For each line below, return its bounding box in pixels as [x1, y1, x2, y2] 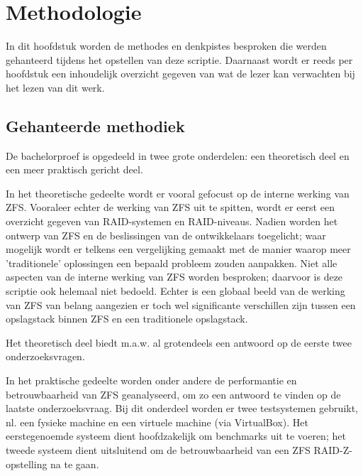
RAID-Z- [313, 442, 352, 457]
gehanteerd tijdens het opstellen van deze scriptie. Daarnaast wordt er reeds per [6, 52, 353, 67]
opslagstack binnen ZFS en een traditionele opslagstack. [6, 311, 248, 326]
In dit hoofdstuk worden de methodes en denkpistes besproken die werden [6, 38, 327, 53]
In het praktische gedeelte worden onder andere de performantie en [6, 373, 297, 388]
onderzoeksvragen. [6, 349, 85, 364]
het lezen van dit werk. [6, 80, 105, 94]
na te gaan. [50, 456, 99, 471]
